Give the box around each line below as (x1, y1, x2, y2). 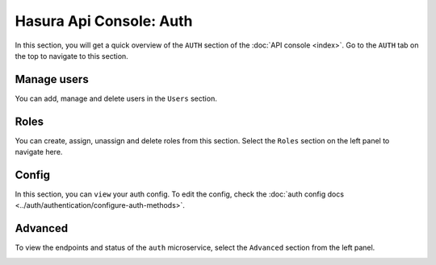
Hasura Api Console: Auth (15, 12, 193, 30)
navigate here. (15, 147, 63, 157)
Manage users (15, 72, 89, 86)
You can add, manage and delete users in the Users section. (15, 93, 217, 103)
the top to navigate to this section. (15, 51, 128, 60)
